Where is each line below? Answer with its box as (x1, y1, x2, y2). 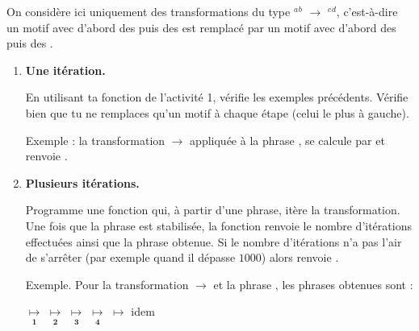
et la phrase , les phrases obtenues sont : (213, 275, 413, 292)
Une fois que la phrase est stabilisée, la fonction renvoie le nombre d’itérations (25, 217, 412, 234)
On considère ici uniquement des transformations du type (6, 3, 291, 19)
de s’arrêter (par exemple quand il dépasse (25, 249, 236, 266)
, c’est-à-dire (336, 3, 398, 19)
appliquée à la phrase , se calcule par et (190, 131, 385, 148)
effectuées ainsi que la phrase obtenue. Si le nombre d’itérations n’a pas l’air (25, 233, 402, 250)
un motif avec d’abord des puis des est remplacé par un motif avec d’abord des (6, 19, 396, 35)
